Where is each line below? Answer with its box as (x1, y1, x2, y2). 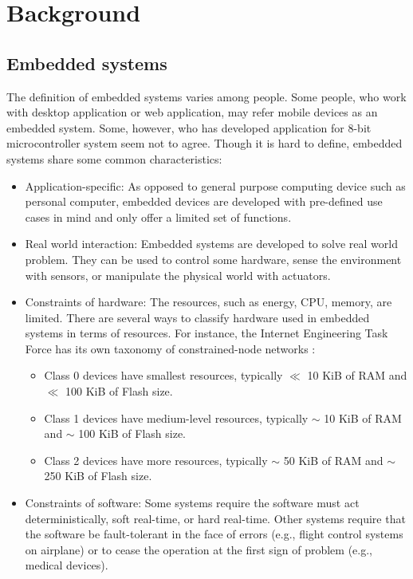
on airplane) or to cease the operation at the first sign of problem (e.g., (25, 541, 372, 557)
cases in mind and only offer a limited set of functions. (25, 208, 292, 225)
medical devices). (25, 557, 108, 573)
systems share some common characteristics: (6, 150, 222, 167)
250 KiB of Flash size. (44, 467, 152, 484)
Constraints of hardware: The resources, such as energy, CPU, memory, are (25, 293, 392, 310)
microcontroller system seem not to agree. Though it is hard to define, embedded (6, 135, 403, 152)
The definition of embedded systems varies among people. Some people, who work (6, 88, 407, 104)
